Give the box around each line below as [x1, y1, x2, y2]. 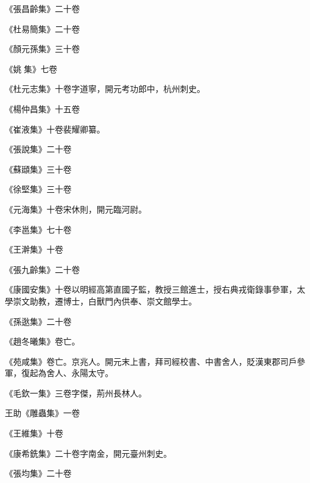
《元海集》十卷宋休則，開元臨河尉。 [5, 202, 147, 215]
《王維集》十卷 [5, 427, 63, 439]
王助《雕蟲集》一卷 [5, 407, 80, 419]
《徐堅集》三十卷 [5, 183, 72, 195]
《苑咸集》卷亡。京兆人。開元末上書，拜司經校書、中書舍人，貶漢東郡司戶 [5, 355, 297, 367]
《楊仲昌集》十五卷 [5, 102, 80, 115]
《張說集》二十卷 [5, 143, 72, 155]
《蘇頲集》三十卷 [5, 162, 72, 175]
